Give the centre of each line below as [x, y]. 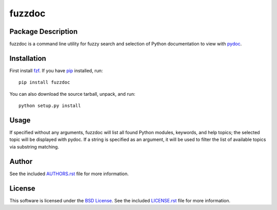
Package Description [44, 31]
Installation [28, 58]
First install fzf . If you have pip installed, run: [56, 70]
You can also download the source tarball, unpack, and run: [72, 94]
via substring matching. [34, 146]
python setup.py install [50, 106]
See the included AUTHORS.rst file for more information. [69, 174]
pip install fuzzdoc [44, 82]
